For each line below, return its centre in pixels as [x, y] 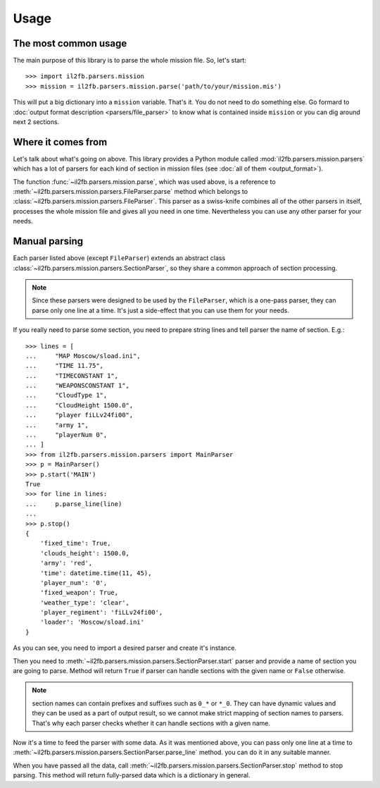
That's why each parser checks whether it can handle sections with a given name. [151, 723]
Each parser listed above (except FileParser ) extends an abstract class [119, 258]
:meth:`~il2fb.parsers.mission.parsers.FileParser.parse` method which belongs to [131, 192]
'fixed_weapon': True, [79, 593]
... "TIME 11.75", [65, 366]
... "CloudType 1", [66, 395]
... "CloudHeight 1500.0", [80, 405]
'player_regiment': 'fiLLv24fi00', [101, 612]
